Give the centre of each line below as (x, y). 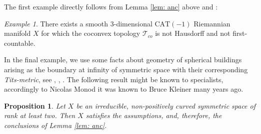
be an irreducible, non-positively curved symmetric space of (166, 105)
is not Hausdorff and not (193, 33)
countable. (20, 43)
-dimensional (133, 23)
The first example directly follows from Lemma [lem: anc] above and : (111, 6)
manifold (17, 33)
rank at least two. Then (40, 115)
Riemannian (212, 23)
